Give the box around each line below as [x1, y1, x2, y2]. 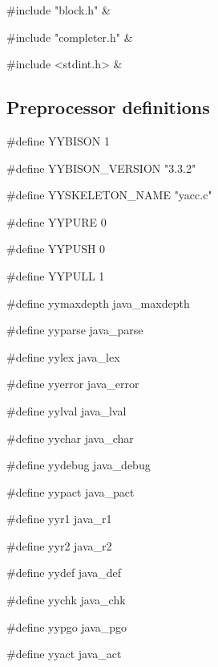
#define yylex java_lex [6, 348, 120, 365]
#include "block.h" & [6, 2, 111, 18]
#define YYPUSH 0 [6, 240, 106, 257]
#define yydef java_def [6, 564, 122, 581]
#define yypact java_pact [6, 483, 135, 500]
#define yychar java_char [6, 429, 134, 446]
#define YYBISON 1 [6, 132, 110, 149]
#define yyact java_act [6, 645, 122, 662]
